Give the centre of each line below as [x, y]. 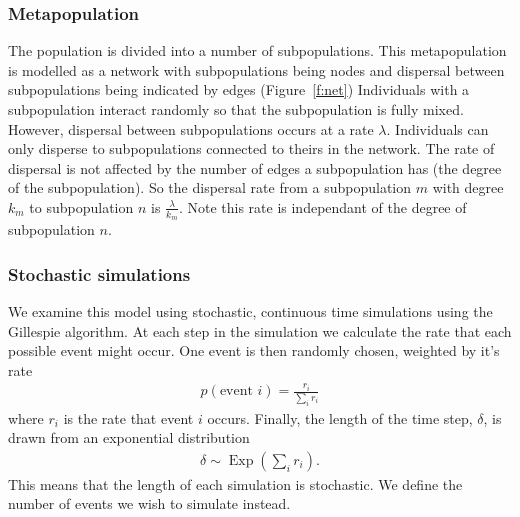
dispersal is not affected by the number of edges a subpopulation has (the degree [255, 167]
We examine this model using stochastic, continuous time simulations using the [250, 311]
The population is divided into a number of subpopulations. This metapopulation [257, 50]
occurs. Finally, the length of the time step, [340, 417]
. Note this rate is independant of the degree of [322, 206]
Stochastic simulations [99, 273]
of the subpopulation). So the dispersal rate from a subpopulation [210, 187]
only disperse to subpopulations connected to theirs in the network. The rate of [251, 148]
